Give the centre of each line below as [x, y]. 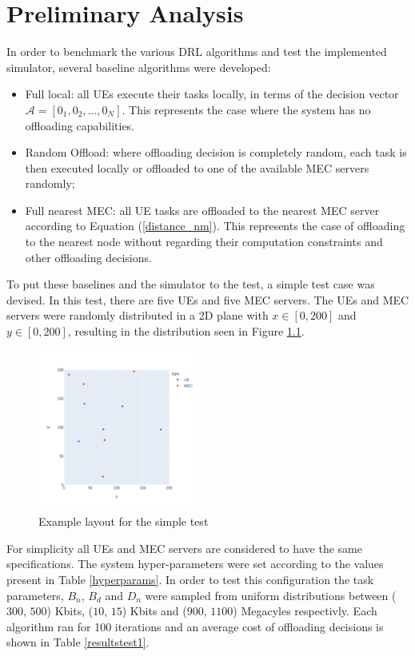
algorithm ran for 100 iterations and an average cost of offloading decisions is [195, 626]
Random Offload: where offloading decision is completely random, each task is [216, 152]
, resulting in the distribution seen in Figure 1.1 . [186, 331]
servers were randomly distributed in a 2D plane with [138, 315]
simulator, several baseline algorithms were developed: [139, 67]
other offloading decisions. [88, 257]
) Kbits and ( [154, 611]
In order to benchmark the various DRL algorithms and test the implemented [197, 52]
